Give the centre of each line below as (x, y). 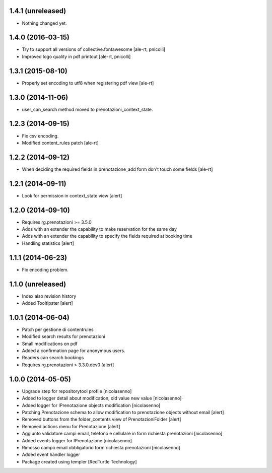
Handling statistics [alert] (48, 243)
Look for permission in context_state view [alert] (72, 195)
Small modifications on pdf (50, 344)
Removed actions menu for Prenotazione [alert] (71, 426)
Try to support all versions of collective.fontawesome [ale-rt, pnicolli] (94, 49)
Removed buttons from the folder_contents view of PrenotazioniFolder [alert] (101, 419)
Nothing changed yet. (45, 23)
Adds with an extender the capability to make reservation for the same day (99, 229)
